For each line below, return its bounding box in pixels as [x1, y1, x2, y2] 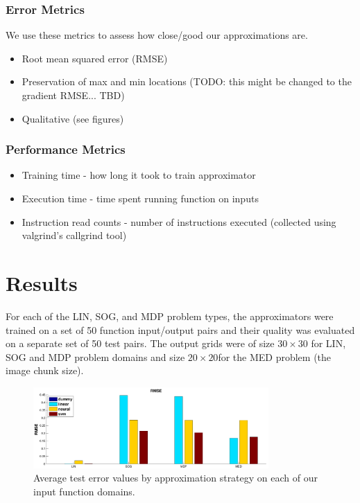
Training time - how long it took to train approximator [22, 168, 256, 182]
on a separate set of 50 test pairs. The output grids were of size [6, 336, 275, 351]
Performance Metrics [6, 141, 126, 158]
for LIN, [311, 336, 346, 351]
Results [6, 268, 78, 297]
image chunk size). [6, 363, 84, 378]
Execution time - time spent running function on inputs [22, 191, 259, 205]
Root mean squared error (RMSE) [22, 51, 168, 65]
